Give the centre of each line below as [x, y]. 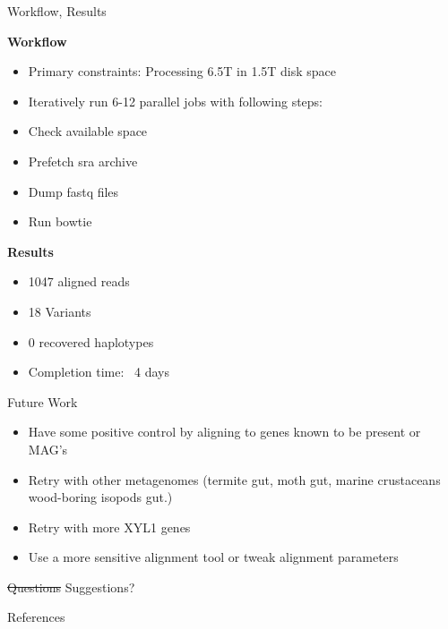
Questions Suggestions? [71, 586]
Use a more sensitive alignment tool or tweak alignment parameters [213, 557]
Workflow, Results [57, 11]
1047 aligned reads [79, 281]
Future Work [43, 401]
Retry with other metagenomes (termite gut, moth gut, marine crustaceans [234, 479]
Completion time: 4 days [99, 372]
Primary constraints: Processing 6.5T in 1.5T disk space [182, 71]
